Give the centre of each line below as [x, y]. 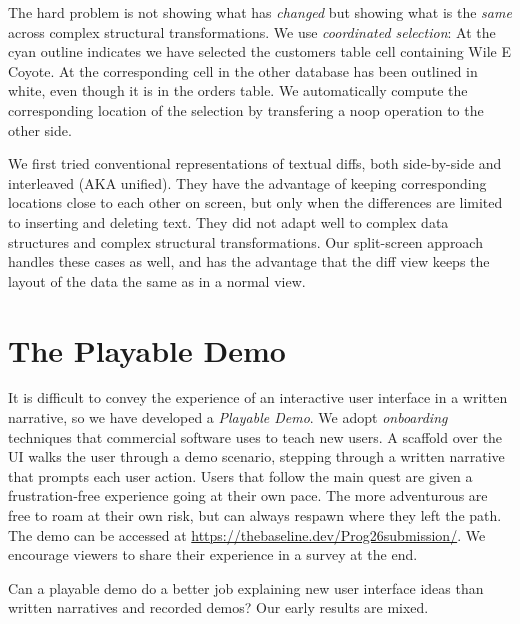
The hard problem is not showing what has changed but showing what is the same [260, 12]
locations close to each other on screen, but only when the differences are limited [255, 202]
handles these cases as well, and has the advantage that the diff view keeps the [249, 261]
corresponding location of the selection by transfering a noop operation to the [246, 109]
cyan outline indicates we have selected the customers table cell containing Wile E [259, 51]
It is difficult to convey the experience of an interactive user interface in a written [258, 397]
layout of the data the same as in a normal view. [157, 280]
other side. [40, 129]
